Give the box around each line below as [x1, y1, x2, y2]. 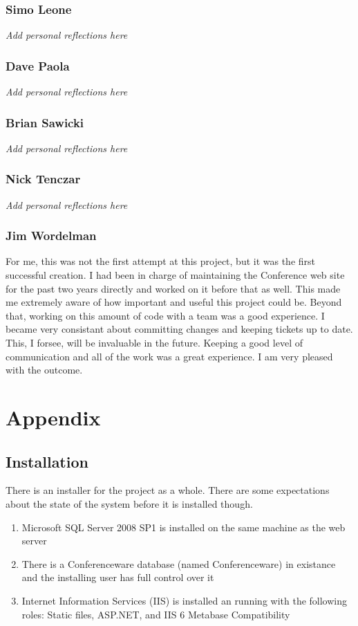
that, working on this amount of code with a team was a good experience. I [6, 308, 325, 322]
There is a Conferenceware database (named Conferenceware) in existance [21, 556, 336, 571]
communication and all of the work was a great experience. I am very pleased [6, 349, 333, 363]
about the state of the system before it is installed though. [6, 496, 253, 510]
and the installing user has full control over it [21, 570, 214, 584]
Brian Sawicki [6, 113, 84, 131]
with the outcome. [6, 362, 83, 377]
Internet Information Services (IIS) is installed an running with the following [21, 593, 348, 607]
